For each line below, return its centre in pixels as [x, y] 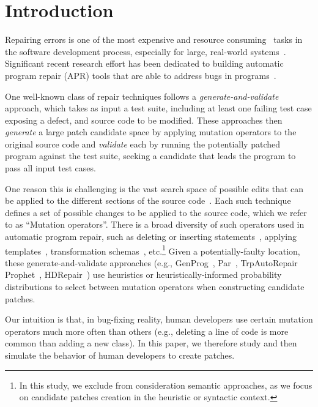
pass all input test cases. [50, 168]
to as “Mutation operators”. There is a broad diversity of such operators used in [155, 224]
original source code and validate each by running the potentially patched [142, 144]
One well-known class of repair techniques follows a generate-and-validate [142, 96]
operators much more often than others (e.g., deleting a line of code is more [147, 331]
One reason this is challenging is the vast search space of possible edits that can [154, 188]
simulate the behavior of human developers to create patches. [120, 355]
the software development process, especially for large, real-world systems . [146, 51]
